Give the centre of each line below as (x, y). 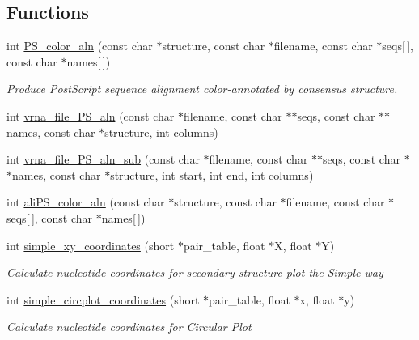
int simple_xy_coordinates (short (91, 245)
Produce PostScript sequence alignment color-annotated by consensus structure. (202, 89)
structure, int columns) (161, 132)
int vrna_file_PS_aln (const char (91, 115)
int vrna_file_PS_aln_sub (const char (103, 159)
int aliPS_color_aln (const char (86, 202)
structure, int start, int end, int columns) (212, 174)
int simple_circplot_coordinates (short (103, 299)
